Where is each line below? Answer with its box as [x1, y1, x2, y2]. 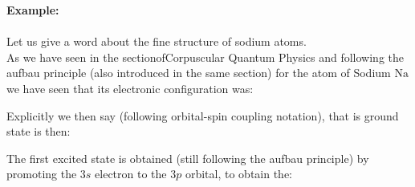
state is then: [6, 123, 71, 140]
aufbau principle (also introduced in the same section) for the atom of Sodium [6, 64, 391, 81]
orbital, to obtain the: [185, 165, 292, 182]
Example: [6, 2, 59, 18]
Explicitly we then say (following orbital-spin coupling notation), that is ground [6, 107, 399, 124]
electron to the [95, 165, 167, 182]
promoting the [6, 165, 77, 182]
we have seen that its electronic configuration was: [6, 79, 254, 96]
